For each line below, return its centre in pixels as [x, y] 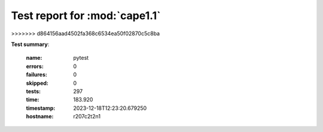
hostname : [40, 116]
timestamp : [41, 108]
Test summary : [30, 44]
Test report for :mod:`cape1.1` [86, 16]
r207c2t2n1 [87, 116]
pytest [81, 58]
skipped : [37, 83]
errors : [35, 66]
